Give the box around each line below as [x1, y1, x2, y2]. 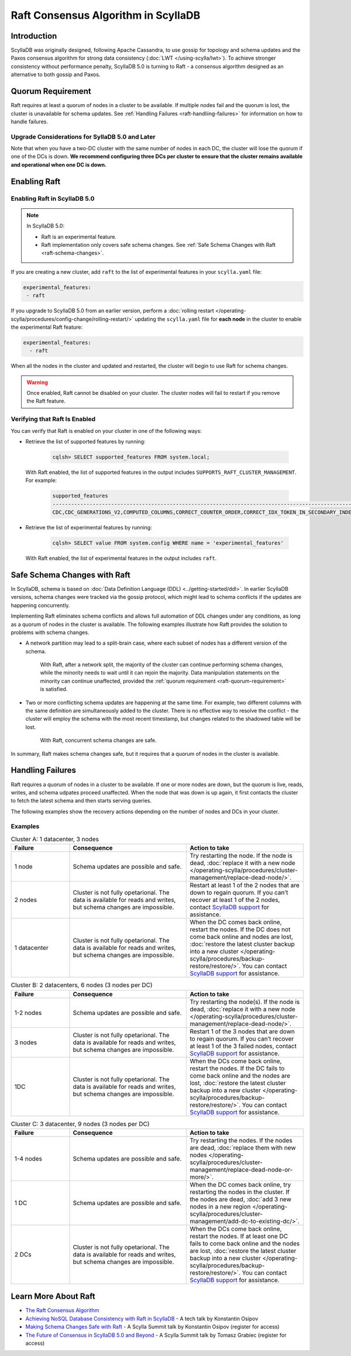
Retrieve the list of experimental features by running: [25, 524, 152, 531]
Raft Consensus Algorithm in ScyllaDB [11, 9, 201, 22]
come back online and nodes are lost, [190, 933, 294, 941]
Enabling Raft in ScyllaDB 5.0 [11, 194, 95, 202]
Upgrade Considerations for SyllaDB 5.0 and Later [11, 132, 156, 140]
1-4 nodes [14, 1154, 43, 1162]
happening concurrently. [11, 601, 70, 608]
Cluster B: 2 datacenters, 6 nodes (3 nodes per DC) [11, 981, 153, 989]
